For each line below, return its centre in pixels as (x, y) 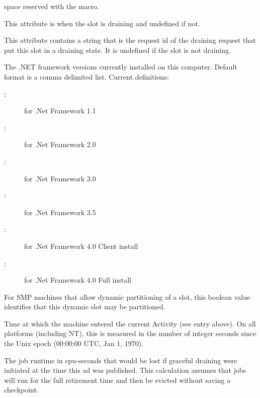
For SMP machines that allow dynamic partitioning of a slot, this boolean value (127, 296)
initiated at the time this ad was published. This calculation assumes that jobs (125, 370)
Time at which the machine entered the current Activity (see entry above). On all (130, 323)
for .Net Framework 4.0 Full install (78, 280)
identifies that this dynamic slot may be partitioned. (85, 307)
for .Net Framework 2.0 (60, 144)
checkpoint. (21, 390)
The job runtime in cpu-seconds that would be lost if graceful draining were (121, 360)
